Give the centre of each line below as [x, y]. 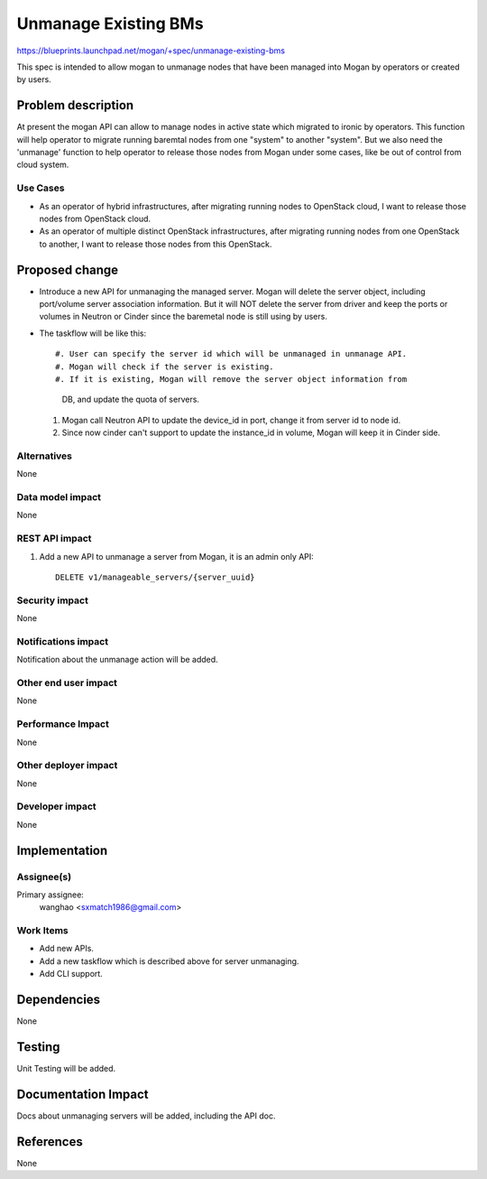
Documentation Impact [83, 1094]
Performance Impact [63, 724]
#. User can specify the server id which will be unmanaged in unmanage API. [231, 354]
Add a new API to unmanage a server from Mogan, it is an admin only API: [177, 556]
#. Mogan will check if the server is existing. [165, 367]
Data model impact [59, 497]
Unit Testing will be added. [66, 1069]
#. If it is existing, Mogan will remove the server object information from [231, 379]
